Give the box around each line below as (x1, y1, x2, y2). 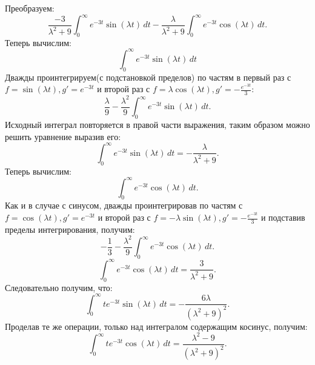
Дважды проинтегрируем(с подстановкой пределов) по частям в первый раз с (5, 70, 291, 83)
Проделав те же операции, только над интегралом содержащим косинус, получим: (5, 320, 308, 332)
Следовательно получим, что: (5, 281, 113, 293)
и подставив (260, 211, 305, 224)
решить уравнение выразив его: (5, 130, 121, 142)
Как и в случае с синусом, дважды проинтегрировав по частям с (5, 199, 243, 212)
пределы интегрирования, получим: (5, 223, 135, 235)
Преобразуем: (5, 2, 55, 14)
